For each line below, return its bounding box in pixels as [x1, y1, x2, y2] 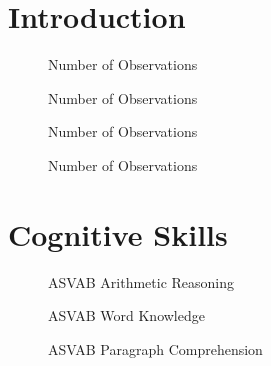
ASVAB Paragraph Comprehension [48, 338, 263, 359]
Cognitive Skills [8, 213, 228, 254]
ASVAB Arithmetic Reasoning [48, 271, 235, 292]
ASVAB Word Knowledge [48, 305, 205, 326]
